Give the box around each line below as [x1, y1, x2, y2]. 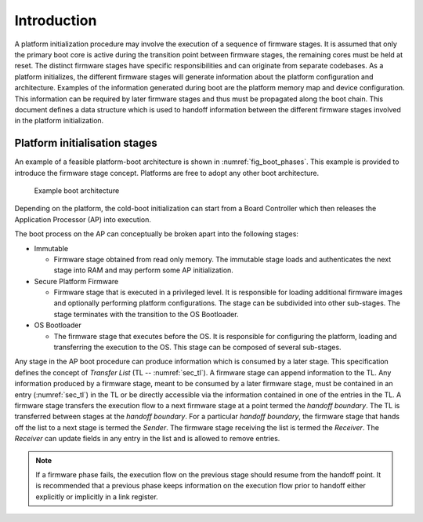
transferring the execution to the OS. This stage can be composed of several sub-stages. [53, 342, 342, 352]
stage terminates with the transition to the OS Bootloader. [53, 309, 239, 319]
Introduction [14, 12, 97, 29]
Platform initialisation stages [14, 137, 158, 150]
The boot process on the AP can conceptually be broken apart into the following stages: [14, 229, 299, 239]
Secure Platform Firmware [34, 276, 119, 286]
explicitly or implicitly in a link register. [35, 491, 158, 502]
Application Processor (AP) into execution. [14, 214, 152, 224]
